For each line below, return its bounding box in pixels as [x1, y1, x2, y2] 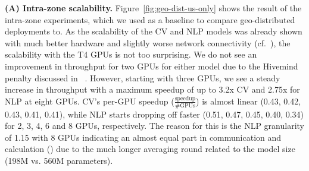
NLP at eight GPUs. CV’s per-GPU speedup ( [5, 94, 174, 107]
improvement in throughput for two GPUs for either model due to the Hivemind [5, 59, 298, 72]
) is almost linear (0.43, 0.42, [196, 94, 301, 107]
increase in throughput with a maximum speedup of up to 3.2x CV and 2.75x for [5, 83, 300, 96]
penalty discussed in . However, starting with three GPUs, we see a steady [5, 71, 280, 84]
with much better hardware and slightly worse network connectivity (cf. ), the [5, 36, 291, 49]
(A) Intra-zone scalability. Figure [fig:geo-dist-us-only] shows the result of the [5, 2, 302, 14]
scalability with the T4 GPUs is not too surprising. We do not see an [5, 48, 257, 61]
